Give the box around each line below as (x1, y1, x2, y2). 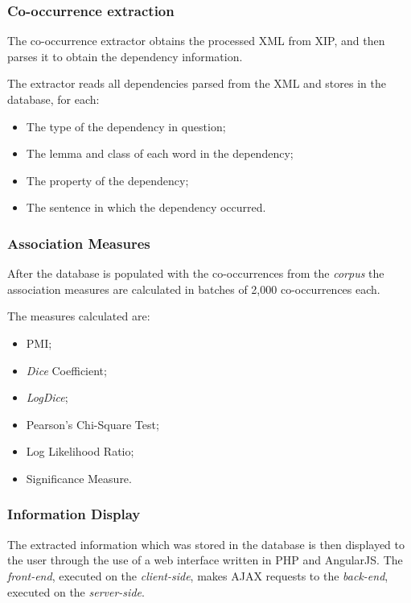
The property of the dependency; (26, 171, 189, 188)
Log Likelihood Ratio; (26, 443, 134, 460)
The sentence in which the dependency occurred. (26, 199, 266, 216)
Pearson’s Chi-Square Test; (26, 415, 159, 432)
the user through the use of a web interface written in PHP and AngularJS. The (7, 551, 403, 568)
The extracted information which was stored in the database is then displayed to (7, 535, 405, 552)
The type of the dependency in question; (26, 118, 226, 134)
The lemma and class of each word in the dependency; (26, 145, 294, 162)
